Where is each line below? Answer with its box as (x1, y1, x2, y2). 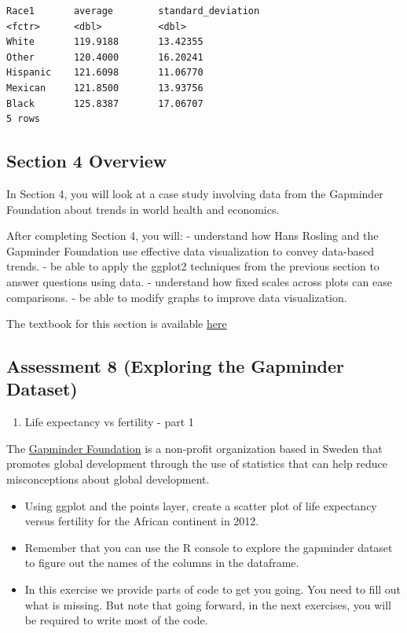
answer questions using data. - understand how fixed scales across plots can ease (6, 273, 392, 289)
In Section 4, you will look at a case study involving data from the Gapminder (6, 185, 383, 201)
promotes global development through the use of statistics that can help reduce (6, 455, 388, 472)
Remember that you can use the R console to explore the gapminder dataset (24, 539, 393, 555)
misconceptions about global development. (6, 471, 210, 488)
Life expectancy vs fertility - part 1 (24, 414, 194, 430)
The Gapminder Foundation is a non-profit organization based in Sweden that (6, 440, 383, 456)
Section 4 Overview (6, 149, 167, 173)
